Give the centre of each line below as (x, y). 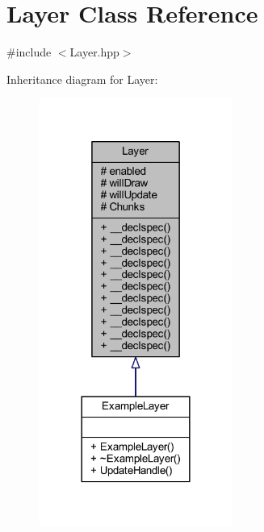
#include (29, 52)
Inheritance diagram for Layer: (82, 79)
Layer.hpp (94, 52)
